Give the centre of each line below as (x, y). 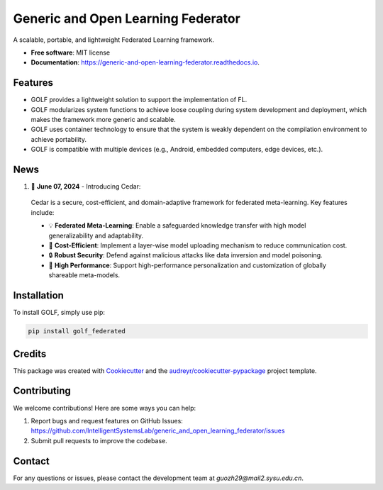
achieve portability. (59, 139)
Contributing (42, 391)
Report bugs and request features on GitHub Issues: (107, 421)
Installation (38, 295)
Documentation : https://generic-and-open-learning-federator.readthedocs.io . (145, 62)
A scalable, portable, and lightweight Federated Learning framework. (113, 40)
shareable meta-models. (84, 275)
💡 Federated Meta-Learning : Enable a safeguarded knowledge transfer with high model (177, 225)
